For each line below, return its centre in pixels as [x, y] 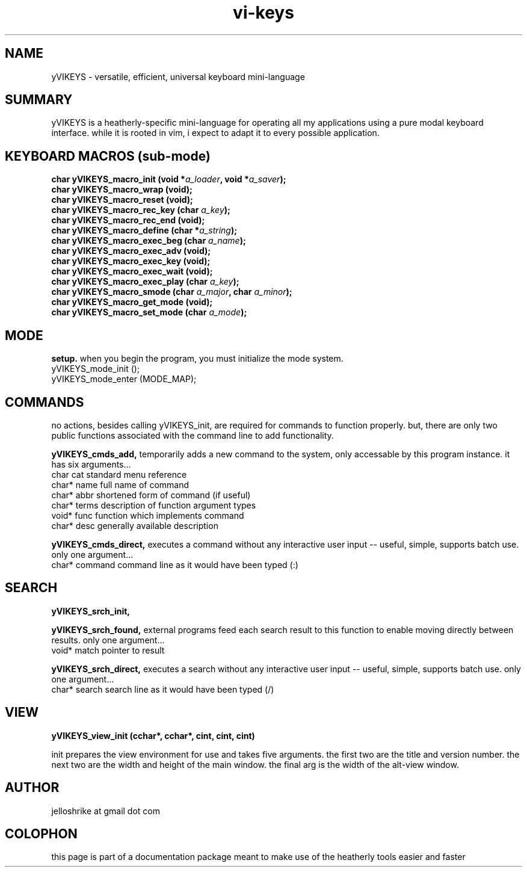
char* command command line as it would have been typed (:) [175, 564]
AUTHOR [32, 788]
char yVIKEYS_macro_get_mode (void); [132, 302]
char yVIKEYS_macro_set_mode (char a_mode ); [149, 312]
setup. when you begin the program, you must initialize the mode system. [197, 359]
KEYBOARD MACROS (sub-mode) [108, 156]
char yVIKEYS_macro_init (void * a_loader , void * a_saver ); [169, 179]
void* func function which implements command [148, 515]
